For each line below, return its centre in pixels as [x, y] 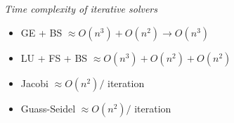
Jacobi [34, 83]
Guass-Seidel [48, 108]
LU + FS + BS [54, 57]
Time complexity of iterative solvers [81, 8]
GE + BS [41, 32]
